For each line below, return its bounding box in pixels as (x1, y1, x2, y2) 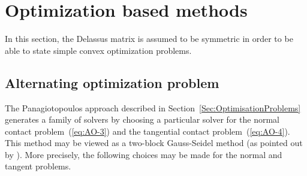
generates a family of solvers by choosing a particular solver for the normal (5, 113, 279, 126)
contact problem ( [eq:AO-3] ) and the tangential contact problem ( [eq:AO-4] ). (5, 125, 290, 137)
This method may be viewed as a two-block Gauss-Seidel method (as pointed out (5, 136, 303, 149)
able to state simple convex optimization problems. (5, 44, 192, 56)
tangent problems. (5, 160, 71, 172)
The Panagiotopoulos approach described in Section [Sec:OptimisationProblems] (5, 101, 301, 114)
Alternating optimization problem (5, 73, 219, 92)
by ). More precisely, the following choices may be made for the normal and (5, 148, 282, 160)
